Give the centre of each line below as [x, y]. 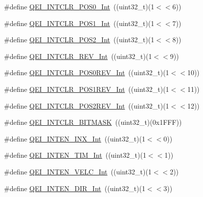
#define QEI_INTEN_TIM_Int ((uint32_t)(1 [75, 155]
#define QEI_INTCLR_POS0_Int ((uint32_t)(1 [79, 6]
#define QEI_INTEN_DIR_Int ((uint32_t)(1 [75, 188]
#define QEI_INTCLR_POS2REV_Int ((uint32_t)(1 [87, 105]
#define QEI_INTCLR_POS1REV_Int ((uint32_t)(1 [87, 89]
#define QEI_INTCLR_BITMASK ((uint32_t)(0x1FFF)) [93, 122]
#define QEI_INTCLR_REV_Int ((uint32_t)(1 [78, 56]
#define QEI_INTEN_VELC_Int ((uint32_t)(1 [78, 171]
